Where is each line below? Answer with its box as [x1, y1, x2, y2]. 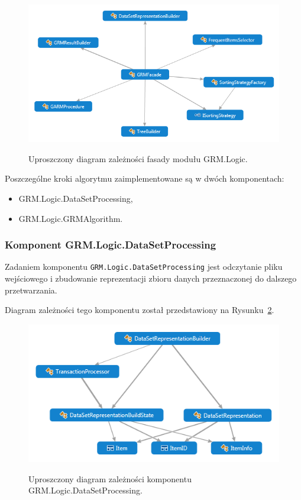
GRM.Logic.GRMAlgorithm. [18, 212, 123, 224]
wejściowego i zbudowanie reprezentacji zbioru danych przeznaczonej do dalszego [5, 272, 297, 284]
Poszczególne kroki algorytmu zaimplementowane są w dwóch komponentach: [5, 172, 284, 185]
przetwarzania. [5, 283, 57, 296]
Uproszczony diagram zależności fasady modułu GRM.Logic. [28, 152, 248, 164]
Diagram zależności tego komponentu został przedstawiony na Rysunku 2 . [5, 304, 274, 316]
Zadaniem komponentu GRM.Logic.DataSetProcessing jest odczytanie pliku [5, 260, 283, 273]
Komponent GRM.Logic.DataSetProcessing [5, 237, 216, 252]
